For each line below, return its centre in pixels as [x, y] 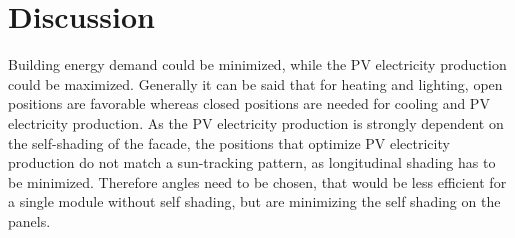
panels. [29, 220]
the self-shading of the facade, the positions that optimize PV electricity [229, 142]
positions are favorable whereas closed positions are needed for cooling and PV [249, 103]
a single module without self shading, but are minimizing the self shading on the [254, 201]
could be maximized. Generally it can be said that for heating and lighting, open [255, 83]
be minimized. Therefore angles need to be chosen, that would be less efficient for [257, 181]
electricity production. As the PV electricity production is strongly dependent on [256, 122]
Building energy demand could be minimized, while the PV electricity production [257, 64]
